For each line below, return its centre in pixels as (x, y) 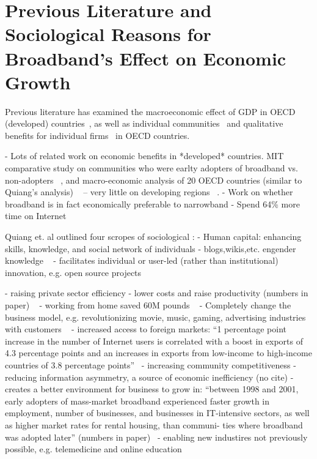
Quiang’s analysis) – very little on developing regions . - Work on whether (149, 192)
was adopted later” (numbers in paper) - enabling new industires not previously (156, 437)
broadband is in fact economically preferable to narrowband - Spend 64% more (152, 203)
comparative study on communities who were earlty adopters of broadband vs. (152, 168)
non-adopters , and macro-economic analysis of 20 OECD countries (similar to (154, 180)
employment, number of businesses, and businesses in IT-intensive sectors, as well (157, 413)
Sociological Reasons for (108, 34)
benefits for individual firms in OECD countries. (97, 135)
